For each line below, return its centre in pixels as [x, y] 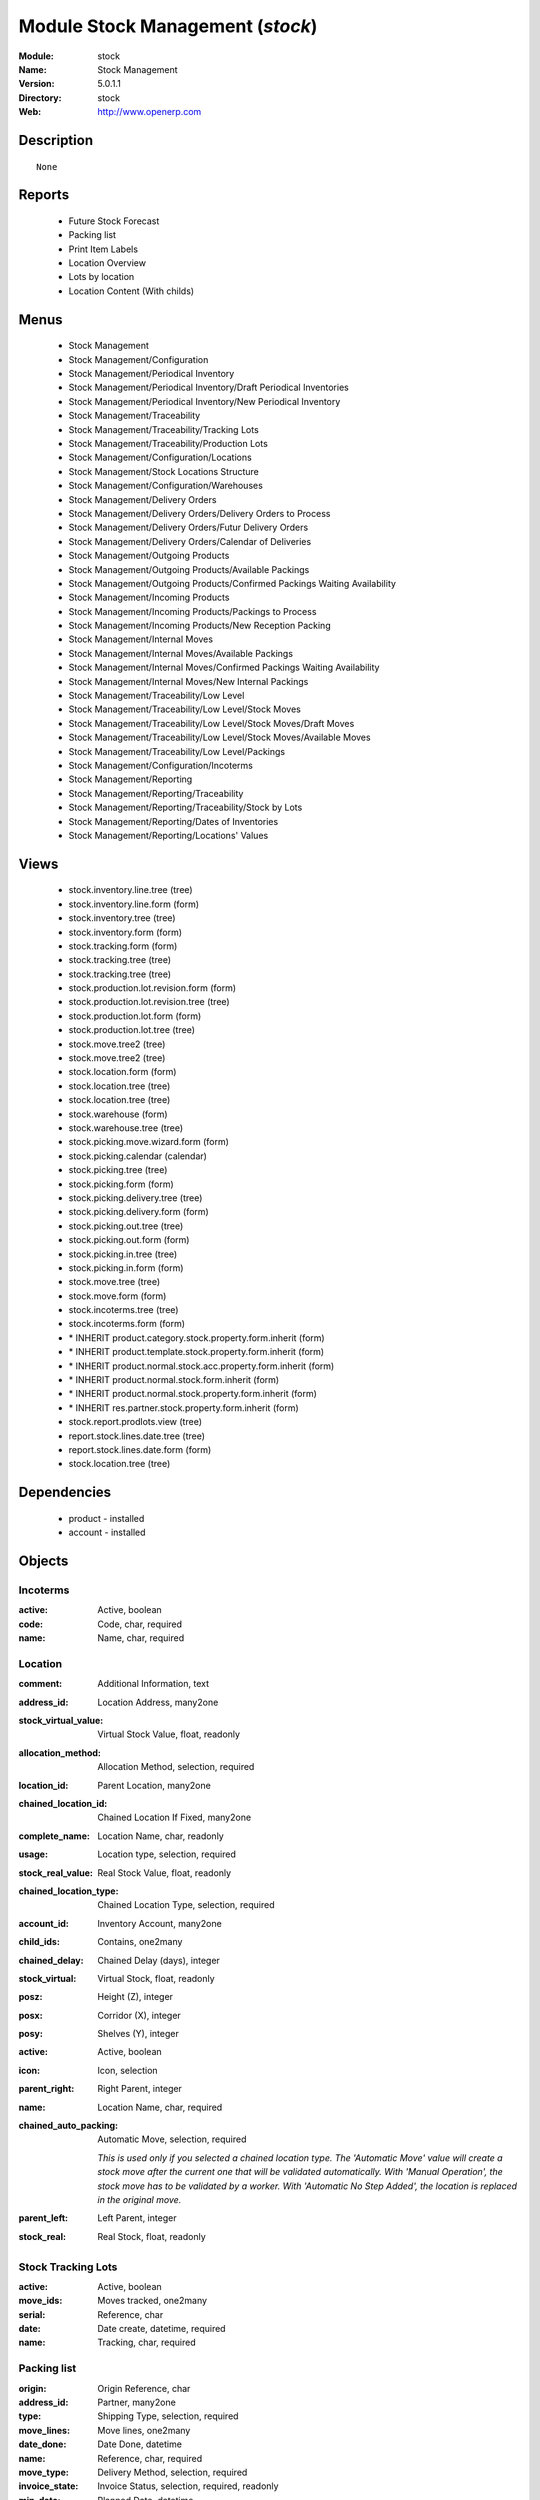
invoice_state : [48, 2486]
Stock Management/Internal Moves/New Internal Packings [188, 681]
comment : [40, 1684]
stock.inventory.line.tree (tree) [131, 890]
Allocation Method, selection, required [176, 1767]
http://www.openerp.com [149, 112]
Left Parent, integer [137, 2218]
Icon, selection [128, 2070]
